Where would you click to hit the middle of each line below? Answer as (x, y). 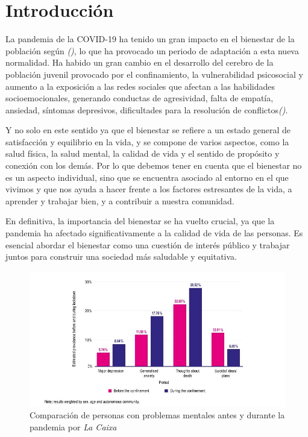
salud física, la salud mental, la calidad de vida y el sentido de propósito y (143, 153)
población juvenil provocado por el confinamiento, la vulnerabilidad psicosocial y (154, 74)
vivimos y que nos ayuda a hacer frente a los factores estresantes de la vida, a (149, 189)
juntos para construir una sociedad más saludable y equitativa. (121, 256)
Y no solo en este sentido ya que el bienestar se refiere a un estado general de (148, 130)
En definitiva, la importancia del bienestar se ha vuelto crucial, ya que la (140, 221)
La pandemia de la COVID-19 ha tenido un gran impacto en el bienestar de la (150, 39)
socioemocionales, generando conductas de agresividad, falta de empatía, (140, 98)
